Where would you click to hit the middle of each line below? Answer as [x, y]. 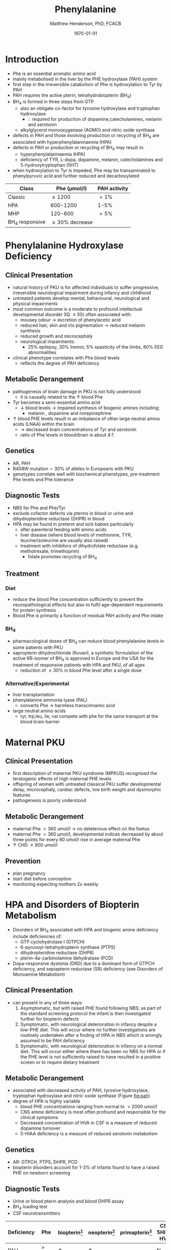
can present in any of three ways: [48, 1002]
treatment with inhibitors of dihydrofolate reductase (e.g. [79, 545]
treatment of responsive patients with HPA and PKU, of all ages [79, 665]
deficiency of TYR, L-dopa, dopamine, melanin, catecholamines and [91, 160]
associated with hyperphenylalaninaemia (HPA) [62, 142]
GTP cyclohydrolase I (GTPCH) [52, 942]
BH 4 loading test [30, 1207]
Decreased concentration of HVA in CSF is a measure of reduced [88, 1123]
